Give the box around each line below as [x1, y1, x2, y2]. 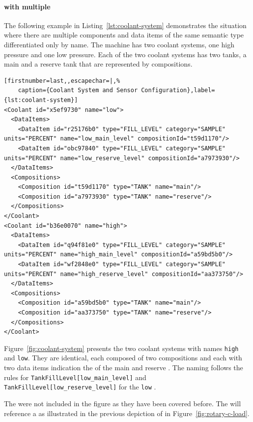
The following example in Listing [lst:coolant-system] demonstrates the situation [4, 20, 247, 30]
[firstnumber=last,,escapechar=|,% [4, 77, 120, 84]
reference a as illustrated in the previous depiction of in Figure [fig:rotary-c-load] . [4, 408, 250, 418]
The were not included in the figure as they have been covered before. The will [4, 398, 241, 409]
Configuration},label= [141, 87, 215, 94]
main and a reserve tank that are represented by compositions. [4, 59, 193, 69]
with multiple [4, 1, 51, 11]
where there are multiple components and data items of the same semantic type [4, 30, 244, 40]
